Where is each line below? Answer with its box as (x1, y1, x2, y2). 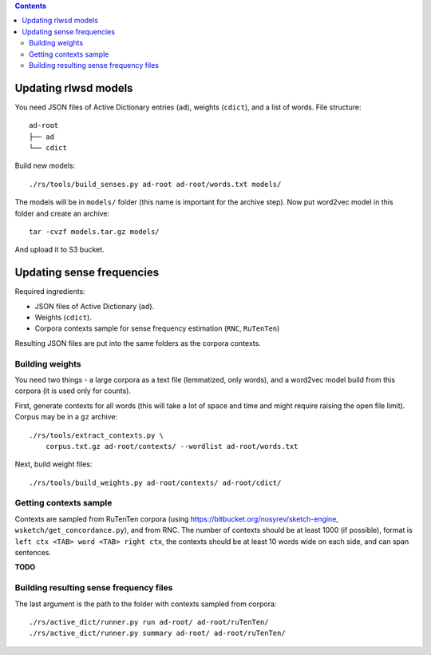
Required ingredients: (14, 287, 85, 296)
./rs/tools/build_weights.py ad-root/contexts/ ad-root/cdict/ (29, 478, 282, 487)
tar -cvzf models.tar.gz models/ (29, 227, 160, 236)
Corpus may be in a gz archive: (14, 412, 118, 422)
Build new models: (14, 161, 76, 171)
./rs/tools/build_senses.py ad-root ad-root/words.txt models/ (29, 180, 282, 189)
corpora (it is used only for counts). (14, 386, 132, 395)
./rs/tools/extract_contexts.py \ (29, 431, 164, 439)
